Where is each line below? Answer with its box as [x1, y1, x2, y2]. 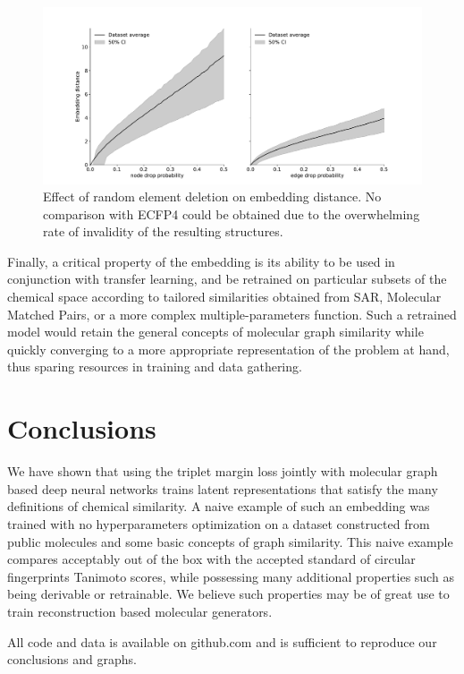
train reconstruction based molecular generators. [7, 601, 273, 620]
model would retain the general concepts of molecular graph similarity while [7, 322, 424, 341]
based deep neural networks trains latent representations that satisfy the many [7, 479, 438, 498]
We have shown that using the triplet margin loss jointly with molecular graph [7, 462, 438, 481]
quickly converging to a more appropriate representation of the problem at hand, [7, 339, 450, 358]
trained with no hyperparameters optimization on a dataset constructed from [7, 514, 430, 533]
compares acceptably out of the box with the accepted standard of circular [7, 550, 416, 568]
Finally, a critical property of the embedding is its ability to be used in [7, 252, 395, 270]
